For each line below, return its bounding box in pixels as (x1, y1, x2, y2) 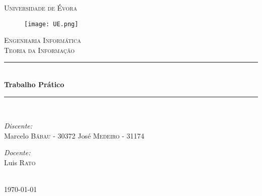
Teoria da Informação (4, 44, 75, 55)
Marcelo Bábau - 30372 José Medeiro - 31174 (4, 130, 145, 141)
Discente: (4, 120, 33, 131)
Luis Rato (4, 157, 36, 167)
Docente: (4, 147, 31, 158)
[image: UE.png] (24, 20, 79, 28)
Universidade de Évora (4, 3, 77, 13)
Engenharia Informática (4, 35, 81, 45)
